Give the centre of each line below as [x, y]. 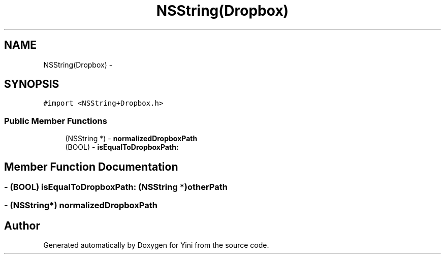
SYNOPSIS [32, 84]
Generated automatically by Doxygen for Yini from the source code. [156, 245]
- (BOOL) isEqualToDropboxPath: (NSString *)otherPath [116, 187]
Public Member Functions [56, 121]
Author [22, 225]
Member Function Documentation [91, 167]
